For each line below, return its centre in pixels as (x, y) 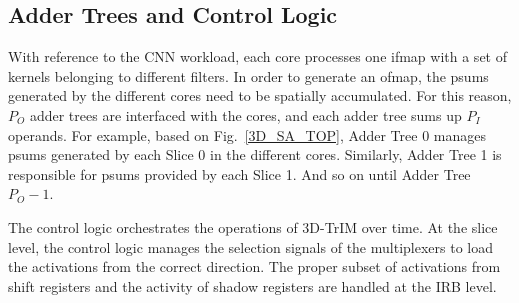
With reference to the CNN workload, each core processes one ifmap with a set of (257, 56)
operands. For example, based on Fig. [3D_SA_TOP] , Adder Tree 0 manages (247, 134)
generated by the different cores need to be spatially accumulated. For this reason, (260, 95)
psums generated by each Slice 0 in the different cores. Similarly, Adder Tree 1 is (255, 154)
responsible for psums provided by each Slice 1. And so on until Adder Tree (239, 173)
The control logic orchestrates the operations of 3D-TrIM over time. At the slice (253, 226)
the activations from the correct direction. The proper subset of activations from (254, 266)
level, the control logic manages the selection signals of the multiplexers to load (250, 246)
